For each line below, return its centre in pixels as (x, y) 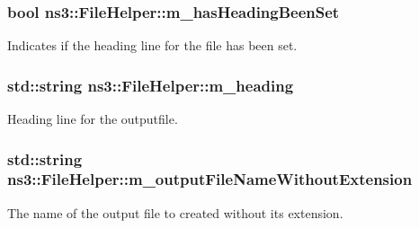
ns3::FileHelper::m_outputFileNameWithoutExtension (210, 179)
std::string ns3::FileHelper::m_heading (151, 85)
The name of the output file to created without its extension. (175, 212)
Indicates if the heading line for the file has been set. (152, 45)
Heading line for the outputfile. (93, 119)
